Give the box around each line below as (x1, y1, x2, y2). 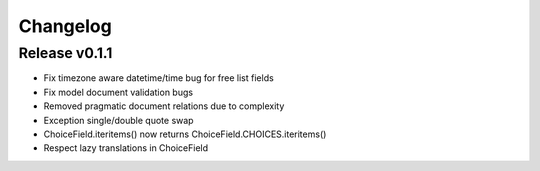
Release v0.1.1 (18, 44, 113, 62)
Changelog (18, 15, 112, 37)
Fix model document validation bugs (43, 86, 194, 98)
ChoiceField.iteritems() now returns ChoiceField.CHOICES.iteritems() (43, 128, 327, 140)
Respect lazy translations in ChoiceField (43, 142, 209, 154)
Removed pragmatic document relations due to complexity (43, 100, 285, 112)
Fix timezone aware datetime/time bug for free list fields (43, 72, 274, 84)
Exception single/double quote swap (43, 114, 194, 126)
